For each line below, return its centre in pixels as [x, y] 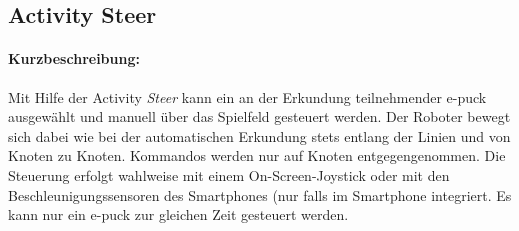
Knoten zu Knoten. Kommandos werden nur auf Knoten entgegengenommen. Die [257, 155]
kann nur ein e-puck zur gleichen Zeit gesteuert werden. [178, 214]
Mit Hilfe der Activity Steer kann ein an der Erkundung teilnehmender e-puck [247, 96]
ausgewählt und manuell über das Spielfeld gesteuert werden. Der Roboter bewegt [259, 116]
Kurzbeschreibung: [74, 58]
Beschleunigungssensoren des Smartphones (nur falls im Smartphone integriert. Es [260, 194]
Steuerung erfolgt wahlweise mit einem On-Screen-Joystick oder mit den [229, 174]
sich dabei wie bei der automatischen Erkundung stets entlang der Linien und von [259, 135]
